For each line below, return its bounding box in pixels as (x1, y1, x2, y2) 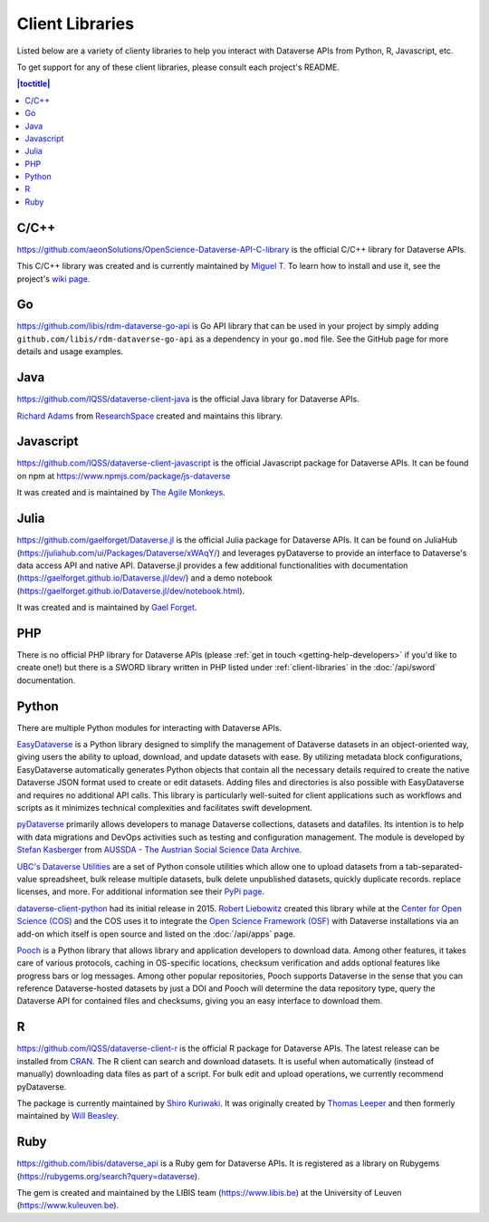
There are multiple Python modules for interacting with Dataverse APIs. (16, 722, 283, 733)
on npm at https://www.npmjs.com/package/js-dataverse (16, 470, 231, 481)
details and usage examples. (16, 346, 124, 357)
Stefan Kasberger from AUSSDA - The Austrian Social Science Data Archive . (16, 844, 302, 855)
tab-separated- (406, 861, 464, 871)
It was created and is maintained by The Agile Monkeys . (16, 487, 225, 498)
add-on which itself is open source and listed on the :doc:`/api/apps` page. (16, 929, 296, 939)
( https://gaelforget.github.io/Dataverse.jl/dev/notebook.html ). (16, 585, 245, 596)
